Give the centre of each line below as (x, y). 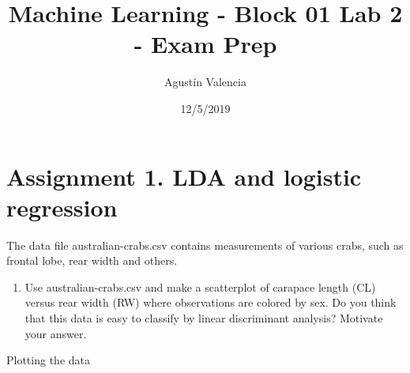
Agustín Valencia (205, 82)
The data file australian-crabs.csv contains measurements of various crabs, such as (205, 245)
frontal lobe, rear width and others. (92, 260)
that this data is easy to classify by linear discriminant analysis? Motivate (204, 318)
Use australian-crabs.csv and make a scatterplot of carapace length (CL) (200, 286)
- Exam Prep (205, 44)
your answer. (56, 333)
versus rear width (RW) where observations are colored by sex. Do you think (211, 302)
